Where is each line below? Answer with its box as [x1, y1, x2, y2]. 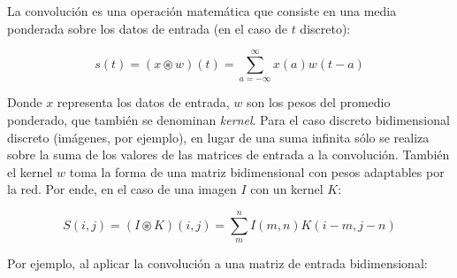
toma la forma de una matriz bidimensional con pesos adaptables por [69, 162, 445, 181]
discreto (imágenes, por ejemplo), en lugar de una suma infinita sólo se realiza [7, 127, 430, 146]
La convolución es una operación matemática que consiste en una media [7, 2, 397, 19]
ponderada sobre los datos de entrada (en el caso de [7, 19, 287, 37]
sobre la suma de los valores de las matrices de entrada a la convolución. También [7, 145, 450, 164]
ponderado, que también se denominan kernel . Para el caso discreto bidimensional [7, 110, 450, 128]
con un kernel [250, 180, 324, 198]
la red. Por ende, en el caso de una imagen [7, 180, 237, 198]
